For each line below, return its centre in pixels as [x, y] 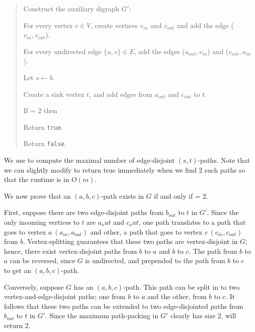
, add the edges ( [160, 51]
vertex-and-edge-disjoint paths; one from [65, 296]
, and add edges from [121, 94]
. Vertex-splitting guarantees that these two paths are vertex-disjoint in [130, 241]
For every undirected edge [62, 51]
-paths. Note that [224, 160]
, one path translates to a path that [192, 222]
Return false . [45, 143]
